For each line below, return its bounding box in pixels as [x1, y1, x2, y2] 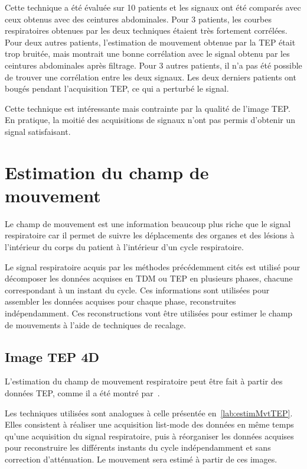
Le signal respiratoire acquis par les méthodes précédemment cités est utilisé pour [5, 260, 301, 273]
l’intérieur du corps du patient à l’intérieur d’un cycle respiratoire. [5, 241, 244, 253]
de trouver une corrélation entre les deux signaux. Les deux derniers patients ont [5, 70, 296, 83]
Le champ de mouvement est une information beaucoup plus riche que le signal [5, 217, 291, 229]
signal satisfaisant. [5, 125, 71, 137]
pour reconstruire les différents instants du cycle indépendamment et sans [5, 441, 271, 454]
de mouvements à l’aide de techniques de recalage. [5, 318, 186, 331]
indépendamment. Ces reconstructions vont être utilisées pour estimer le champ [5, 307, 293, 319]
